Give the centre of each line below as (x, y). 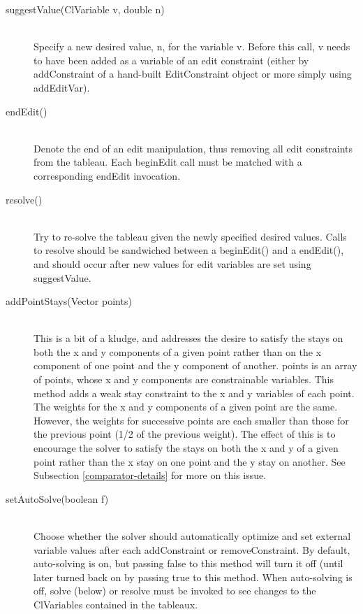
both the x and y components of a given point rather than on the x (178, 351)
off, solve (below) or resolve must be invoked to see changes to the (175, 591)
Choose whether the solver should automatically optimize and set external (192, 536)
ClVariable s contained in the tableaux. (116, 604)
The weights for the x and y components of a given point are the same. (186, 407)
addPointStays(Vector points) (69, 301)
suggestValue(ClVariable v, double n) (85, 9)
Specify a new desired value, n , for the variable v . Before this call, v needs (192, 47)
